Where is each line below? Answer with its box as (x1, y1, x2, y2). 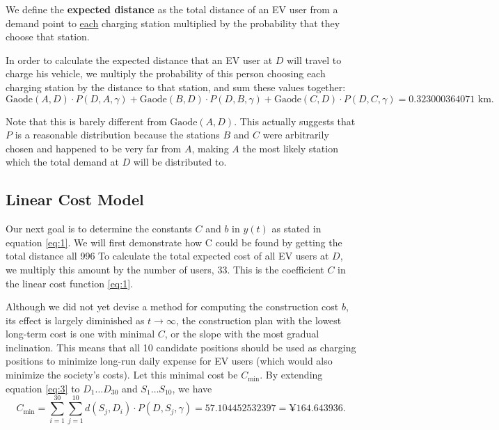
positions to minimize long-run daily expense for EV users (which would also (6, 353, 333, 368)
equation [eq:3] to (6, 381, 80, 395)
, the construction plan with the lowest (175, 312, 342, 327)
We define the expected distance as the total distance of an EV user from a (6, 2, 338, 16)
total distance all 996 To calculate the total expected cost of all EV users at (6, 248, 329, 263)
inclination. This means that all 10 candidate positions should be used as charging (6, 340, 356, 354)
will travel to (287, 52, 342, 67)
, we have (172, 381, 212, 395)
